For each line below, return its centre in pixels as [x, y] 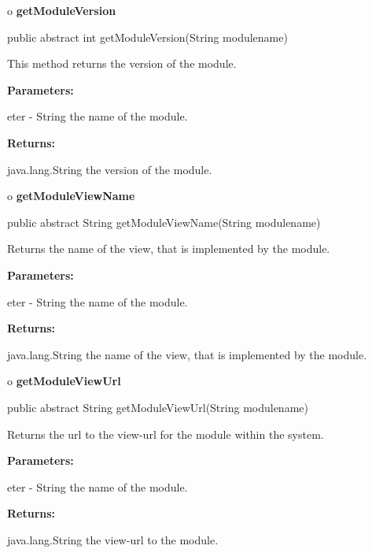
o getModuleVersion [62, 10]
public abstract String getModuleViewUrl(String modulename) [158, 407]
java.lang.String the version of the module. [110, 169]
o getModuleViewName [71, 196]
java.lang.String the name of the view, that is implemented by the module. [187, 354]
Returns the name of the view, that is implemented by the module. [169, 249]
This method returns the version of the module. [122, 63]
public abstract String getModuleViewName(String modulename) [164, 222]
